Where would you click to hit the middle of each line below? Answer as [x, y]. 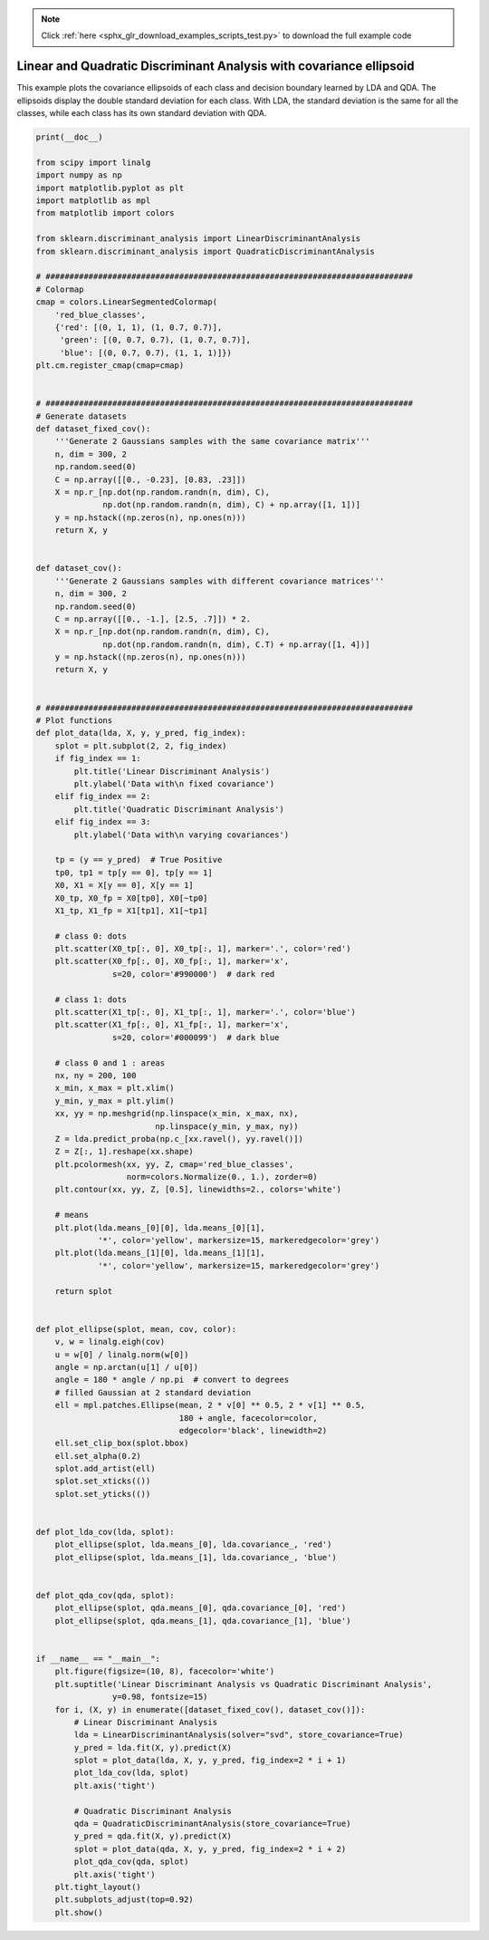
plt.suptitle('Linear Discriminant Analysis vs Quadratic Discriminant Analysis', [244, 1684]
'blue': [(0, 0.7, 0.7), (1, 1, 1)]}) [146, 352]
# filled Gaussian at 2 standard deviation [153, 1392]
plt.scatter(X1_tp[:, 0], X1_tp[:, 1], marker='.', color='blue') [206, 1012]
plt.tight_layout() [98, 1887]
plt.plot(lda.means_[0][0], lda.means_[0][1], [160, 1227]
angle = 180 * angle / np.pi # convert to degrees [172, 1380]
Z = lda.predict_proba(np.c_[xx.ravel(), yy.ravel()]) [179, 1139]
